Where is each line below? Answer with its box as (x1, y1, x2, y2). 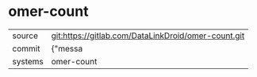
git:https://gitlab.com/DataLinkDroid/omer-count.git (51, 30, 245, 41)
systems (12, 56, 44, 67)
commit (12, 43, 40, 54)
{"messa (51, 43, 83, 54)
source (12, 30, 38, 41)
